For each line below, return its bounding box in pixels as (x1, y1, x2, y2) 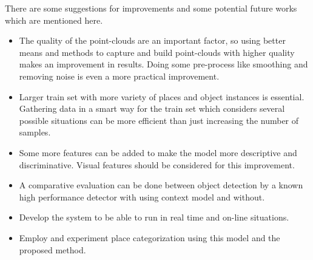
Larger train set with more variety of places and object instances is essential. (19, 90, 305, 103)
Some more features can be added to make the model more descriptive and (19, 146, 297, 159)
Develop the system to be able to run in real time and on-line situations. (19, 211, 289, 224)
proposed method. (19, 243, 86, 256)
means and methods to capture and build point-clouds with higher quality (19, 46, 295, 58)
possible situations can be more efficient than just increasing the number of (19, 114, 299, 126)
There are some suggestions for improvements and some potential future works (5, 2, 297, 14)
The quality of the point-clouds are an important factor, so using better (19, 34, 286, 47)
